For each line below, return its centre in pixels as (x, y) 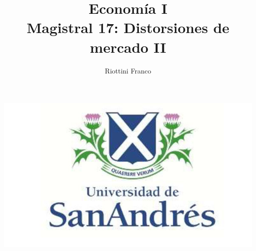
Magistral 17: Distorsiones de (128, 27)
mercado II (128, 47)
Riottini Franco (128, 70)
